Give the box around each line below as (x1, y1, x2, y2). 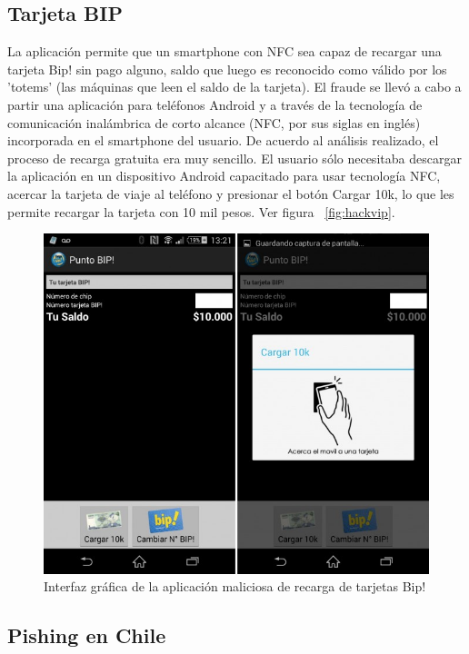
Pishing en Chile (7, 621, 166, 649)
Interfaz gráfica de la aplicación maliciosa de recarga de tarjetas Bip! (44, 577, 426, 596)
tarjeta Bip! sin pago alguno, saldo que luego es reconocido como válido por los (7, 59, 447, 78)
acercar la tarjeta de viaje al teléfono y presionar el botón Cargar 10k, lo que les (7, 183, 454, 203)
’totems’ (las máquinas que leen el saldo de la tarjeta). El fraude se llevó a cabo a (7, 77, 462, 96)
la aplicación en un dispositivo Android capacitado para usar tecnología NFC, (7, 166, 441, 185)
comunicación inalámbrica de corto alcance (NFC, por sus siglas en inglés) (7, 113, 421, 132)
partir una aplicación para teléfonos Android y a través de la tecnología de (7, 94, 423, 114)
